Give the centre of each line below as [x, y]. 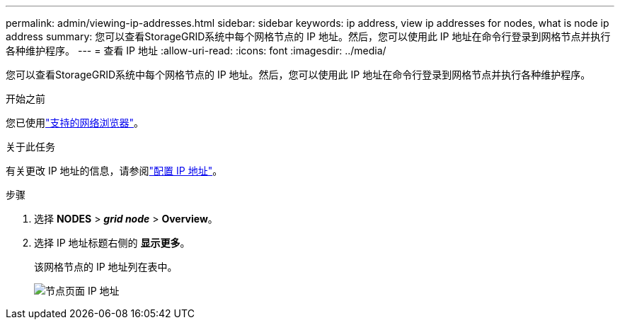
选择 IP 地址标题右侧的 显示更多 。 [112, 243]
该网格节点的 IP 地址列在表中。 [106, 267]
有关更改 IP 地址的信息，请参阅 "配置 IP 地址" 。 [114, 171]
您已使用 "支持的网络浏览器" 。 [75, 123]
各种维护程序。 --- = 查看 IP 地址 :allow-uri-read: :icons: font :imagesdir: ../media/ [196, 51]
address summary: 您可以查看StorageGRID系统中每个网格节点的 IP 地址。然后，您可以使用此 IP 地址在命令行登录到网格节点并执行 [308, 36]
